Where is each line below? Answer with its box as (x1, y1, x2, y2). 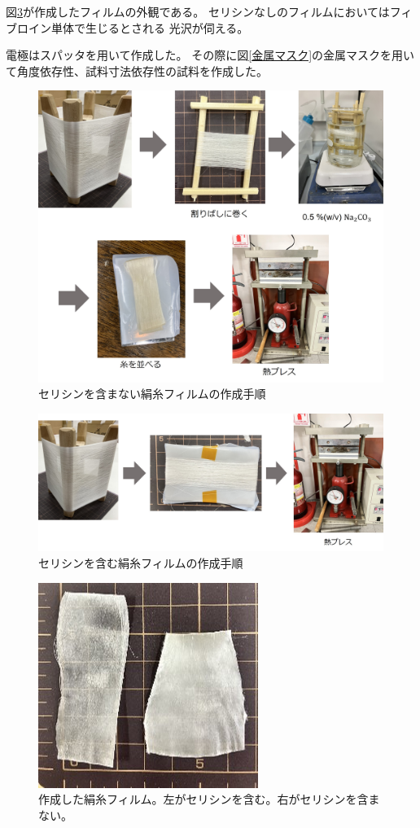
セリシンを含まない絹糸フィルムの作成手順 (38, 385, 266, 402)
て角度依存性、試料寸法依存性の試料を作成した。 (6, 62, 268, 79)
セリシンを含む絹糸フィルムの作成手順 (38, 554, 243, 572)
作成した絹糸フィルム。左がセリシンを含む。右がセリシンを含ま (38, 791, 380, 808)
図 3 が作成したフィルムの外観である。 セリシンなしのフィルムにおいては (6, 3, 390, 20)
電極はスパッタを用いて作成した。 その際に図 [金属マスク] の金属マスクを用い (6, 46, 415, 64)
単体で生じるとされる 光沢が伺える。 (50, 19, 249, 36)
